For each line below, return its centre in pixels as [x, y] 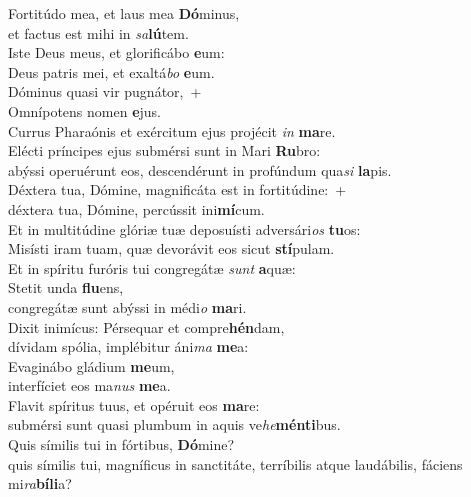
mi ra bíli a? [40, 483]
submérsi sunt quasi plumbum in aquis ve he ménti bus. [174, 424]
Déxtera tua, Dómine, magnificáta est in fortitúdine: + [177, 189]
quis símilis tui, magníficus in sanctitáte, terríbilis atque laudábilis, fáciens [235, 463]
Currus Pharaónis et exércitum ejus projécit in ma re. [172, 130]
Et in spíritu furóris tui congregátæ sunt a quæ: [152, 267]
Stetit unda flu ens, [66, 287]
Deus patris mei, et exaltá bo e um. [111, 71]
